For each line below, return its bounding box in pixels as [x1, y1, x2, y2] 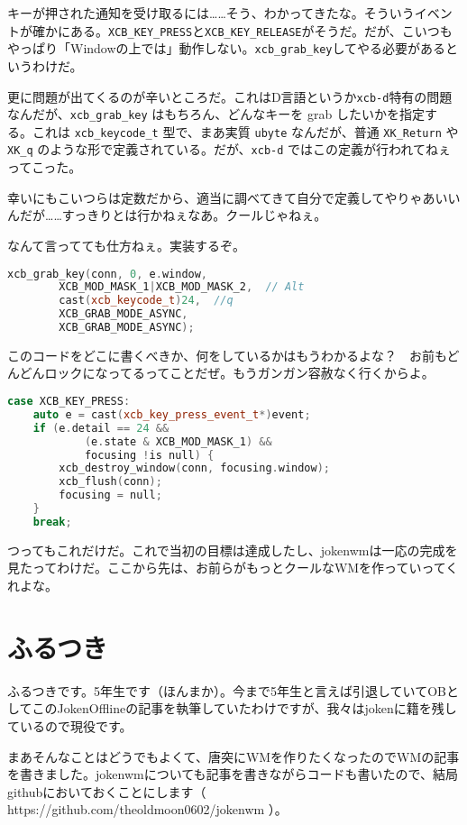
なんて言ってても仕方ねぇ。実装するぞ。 [7, 235, 245, 254]
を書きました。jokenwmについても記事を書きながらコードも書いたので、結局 [7, 765, 458, 784]
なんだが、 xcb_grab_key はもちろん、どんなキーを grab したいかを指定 [7, 105, 425, 124]
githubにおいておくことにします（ [7, 782, 206, 801]
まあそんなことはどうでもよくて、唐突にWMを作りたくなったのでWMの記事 [7, 747, 460, 765]
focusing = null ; [59, 489, 162, 502]
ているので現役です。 [7, 716, 133, 735]
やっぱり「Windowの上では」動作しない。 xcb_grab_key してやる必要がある [7, 39, 446, 58]
